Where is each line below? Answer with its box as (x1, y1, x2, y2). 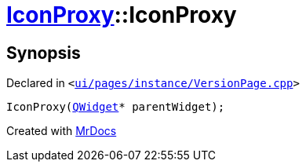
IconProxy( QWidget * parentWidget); (6, 100, 225, 114)
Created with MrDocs (6, 124, 117, 138)
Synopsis (6, 42, 81, 63)
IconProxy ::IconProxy (6, 2, 237, 28)
